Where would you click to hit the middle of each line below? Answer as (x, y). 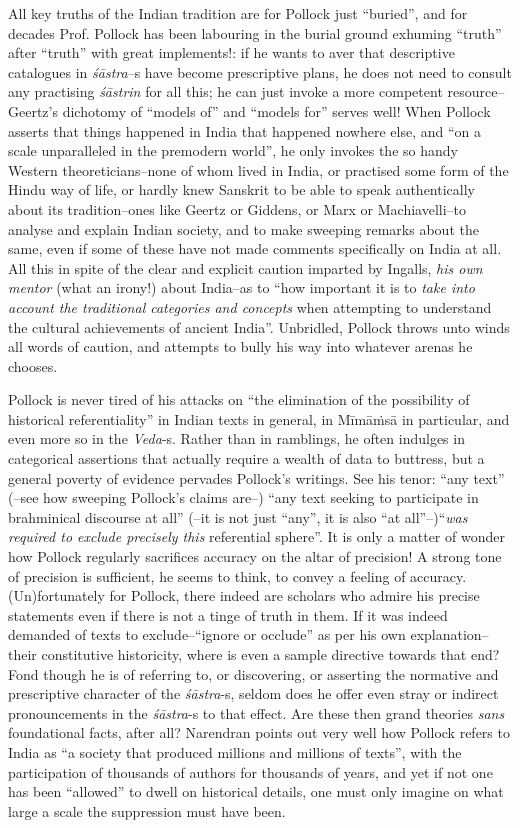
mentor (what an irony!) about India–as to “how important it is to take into (241, 287)
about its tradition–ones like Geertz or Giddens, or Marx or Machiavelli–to (237, 208)
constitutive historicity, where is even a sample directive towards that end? (270, 654)
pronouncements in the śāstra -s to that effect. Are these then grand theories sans (256, 712)
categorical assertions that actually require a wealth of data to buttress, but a (246, 458)
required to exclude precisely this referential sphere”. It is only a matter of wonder (256, 536)
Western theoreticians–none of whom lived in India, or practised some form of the (258, 169)
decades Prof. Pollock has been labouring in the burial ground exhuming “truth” (255, 32)
